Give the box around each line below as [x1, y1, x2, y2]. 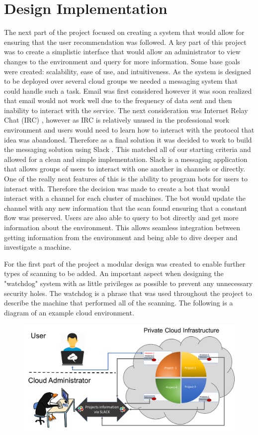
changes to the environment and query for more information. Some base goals [4, 56, 240, 66]
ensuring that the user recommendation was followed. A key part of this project [4, 36, 247, 47]
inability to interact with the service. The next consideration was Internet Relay [4, 105, 248, 115]
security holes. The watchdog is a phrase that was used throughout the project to [4, 288, 252, 298]
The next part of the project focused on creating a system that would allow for [4, 27, 245, 37]
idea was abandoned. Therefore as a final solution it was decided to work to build [4, 134, 252, 145]
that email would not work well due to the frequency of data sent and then [4, 95, 232, 106]
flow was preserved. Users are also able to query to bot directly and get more [4, 212, 239, 223]
